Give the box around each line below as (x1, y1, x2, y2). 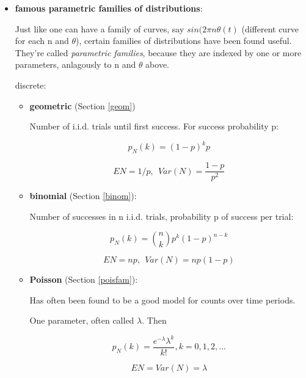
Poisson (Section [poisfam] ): (29, 273, 138, 286)
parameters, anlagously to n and (15, 58, 136, 71)
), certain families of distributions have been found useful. (75, 34, 292, 47)
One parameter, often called (29, 314, 134, 327)
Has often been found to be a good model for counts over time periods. (29, 293, 296, 306)
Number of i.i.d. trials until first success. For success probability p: (29, 120, 279, 133)
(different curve (241, 22, 299, 35)
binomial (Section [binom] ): (29, 189, 137, 202)
